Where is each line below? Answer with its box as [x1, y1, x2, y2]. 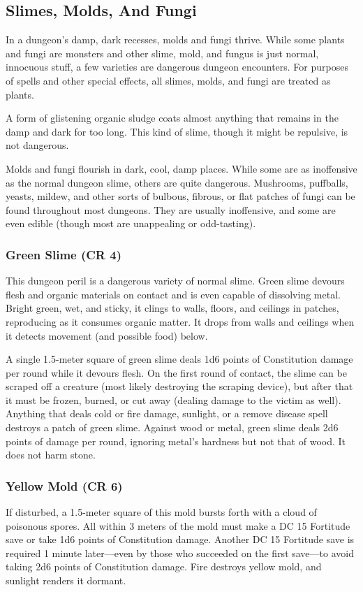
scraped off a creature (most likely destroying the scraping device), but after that [6, 379, 353, 394]
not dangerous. [6, 138, 69, 152]
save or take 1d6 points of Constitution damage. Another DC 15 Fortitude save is [6, 532, 355, 547]
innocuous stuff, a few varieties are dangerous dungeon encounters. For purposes [6, 59, 348, 74]
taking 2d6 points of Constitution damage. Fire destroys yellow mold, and [6, 559, 322, 574]
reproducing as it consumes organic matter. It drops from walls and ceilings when [6, 314, 355, 329]
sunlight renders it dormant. [6, 573, 126, 588]
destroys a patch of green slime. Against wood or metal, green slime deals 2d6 [6, 420, 339, 435]
